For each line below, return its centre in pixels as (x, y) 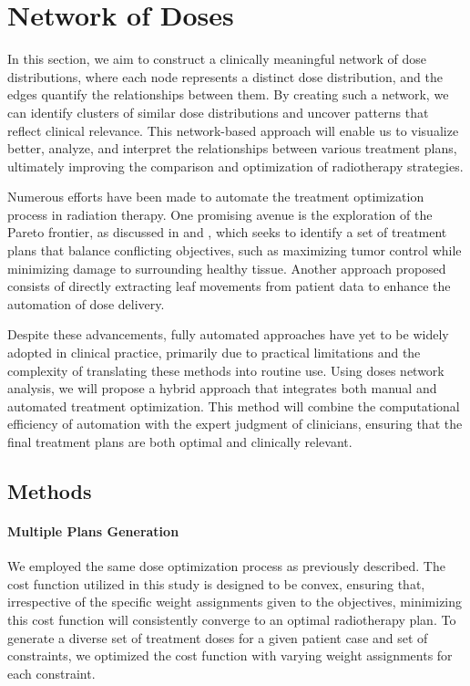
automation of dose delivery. (86, 303)
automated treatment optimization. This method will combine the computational (234, 405)
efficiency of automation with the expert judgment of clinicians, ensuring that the (235, 424)
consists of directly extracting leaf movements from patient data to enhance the (229, 286)
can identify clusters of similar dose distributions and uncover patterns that (218, 112)
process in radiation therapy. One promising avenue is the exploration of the (220, 214)
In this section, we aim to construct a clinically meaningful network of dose (217, 59)
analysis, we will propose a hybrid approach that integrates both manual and (222, 388)
